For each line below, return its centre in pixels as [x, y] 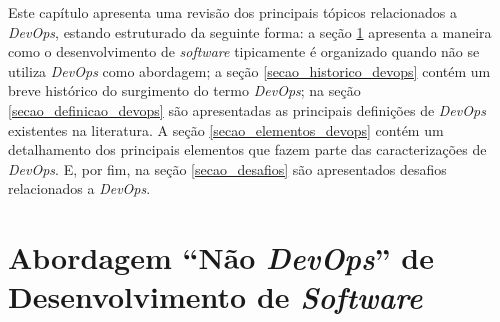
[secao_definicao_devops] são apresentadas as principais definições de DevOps [247, 109]
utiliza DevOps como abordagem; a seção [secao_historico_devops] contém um [249, 70]
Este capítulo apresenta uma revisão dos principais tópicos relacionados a [232, 12]
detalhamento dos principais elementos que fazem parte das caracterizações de [247, 149]
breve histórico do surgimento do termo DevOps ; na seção [184, 90]
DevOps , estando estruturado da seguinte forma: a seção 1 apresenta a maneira [250, 31]
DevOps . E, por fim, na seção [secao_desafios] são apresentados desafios [227, 168]
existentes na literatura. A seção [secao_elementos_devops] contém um [226, 129]
